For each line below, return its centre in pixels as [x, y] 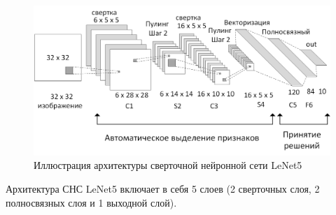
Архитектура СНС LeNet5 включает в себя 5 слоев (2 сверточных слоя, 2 [163, 189]
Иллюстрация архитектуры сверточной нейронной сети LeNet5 [168, 165]
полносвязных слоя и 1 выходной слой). [91, 202]
